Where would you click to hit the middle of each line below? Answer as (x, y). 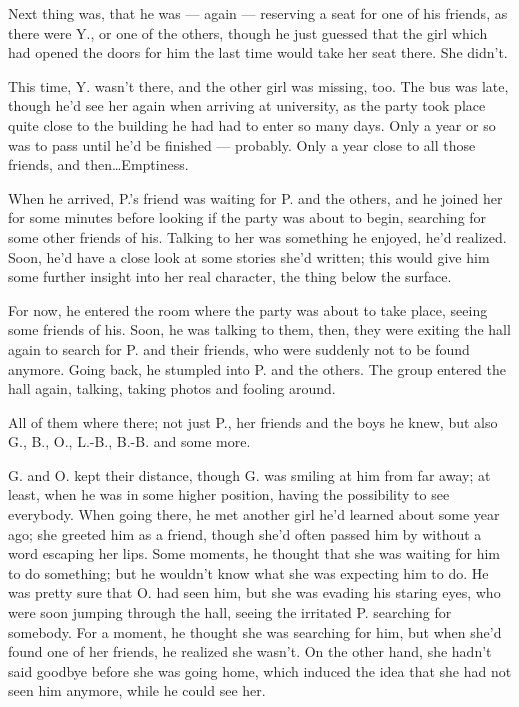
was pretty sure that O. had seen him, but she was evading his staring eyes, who (254, 592)
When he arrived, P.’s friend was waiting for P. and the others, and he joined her (255, 197)
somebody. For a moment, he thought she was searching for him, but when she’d (255, 631)
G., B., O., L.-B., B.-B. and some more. (129, 441)
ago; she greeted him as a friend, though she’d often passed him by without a (245, 533)
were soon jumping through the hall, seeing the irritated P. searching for (230, 612)
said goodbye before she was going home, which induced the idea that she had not (260, 670)
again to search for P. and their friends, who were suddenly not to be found (239, 348)
